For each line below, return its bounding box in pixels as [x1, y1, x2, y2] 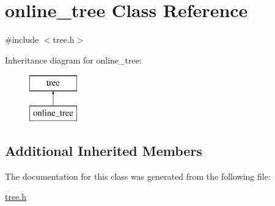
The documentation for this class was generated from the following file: [5, 169, 271, 182]
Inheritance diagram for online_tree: [5, 53, 142, 66]
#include [5, 33, 39, 46]
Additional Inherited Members [5, 141, 202, 160]
